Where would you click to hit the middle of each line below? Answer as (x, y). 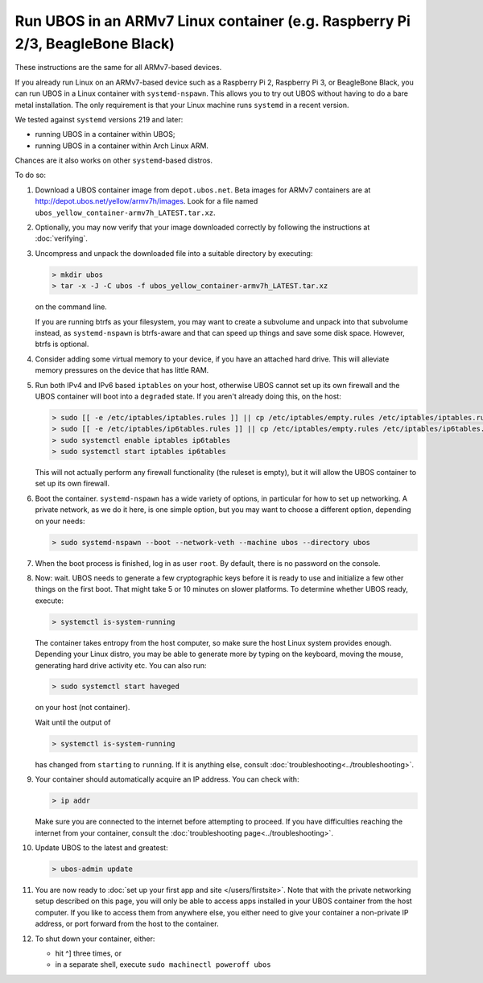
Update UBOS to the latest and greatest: (101, 847)
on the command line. (71, 307)
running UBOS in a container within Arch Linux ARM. (122, 146)
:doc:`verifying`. (61, 238)
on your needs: (60, 521)
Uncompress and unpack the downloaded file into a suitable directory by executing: (174, 253)
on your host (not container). (83, 708)
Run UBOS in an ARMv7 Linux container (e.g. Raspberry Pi (213, 21)
